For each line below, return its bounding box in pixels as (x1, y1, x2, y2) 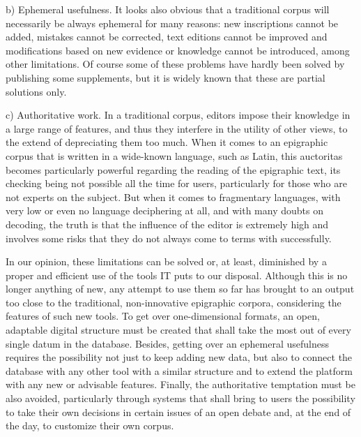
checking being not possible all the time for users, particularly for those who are (6, 176, 347, 191)
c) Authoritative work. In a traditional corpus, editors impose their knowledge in (6, 108, 351, 122)
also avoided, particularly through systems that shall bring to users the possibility (6, 391, 355, 406)
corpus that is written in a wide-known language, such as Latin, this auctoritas (6, 148, 343, 163)
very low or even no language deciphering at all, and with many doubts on (6, 203, 323, 218)
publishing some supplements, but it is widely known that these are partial (6, 70, 325, 84)
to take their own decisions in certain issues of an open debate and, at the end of (6, 404, 351, 419)
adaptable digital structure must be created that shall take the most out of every (6, 323, 351, 337)
